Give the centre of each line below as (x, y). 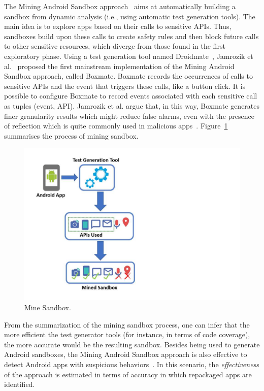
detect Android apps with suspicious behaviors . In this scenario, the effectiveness (132, 364)
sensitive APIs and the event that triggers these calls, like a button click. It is (125, 86)
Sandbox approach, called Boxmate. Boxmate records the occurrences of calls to (128, 76)
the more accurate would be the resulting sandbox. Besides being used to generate (132, 344)
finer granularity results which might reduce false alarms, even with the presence (129, 116)
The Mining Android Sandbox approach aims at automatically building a (120, 6)
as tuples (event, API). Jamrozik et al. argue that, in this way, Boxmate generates (132, 105)
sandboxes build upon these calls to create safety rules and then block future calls (131, 36)
